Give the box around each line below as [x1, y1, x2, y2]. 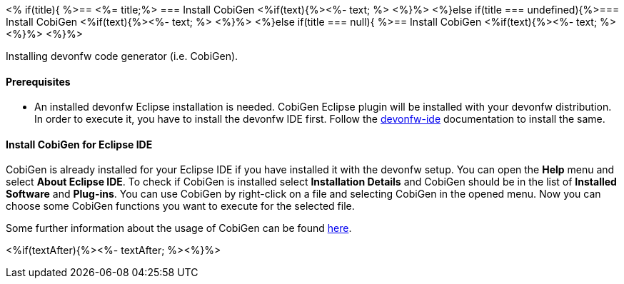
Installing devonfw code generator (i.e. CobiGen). [6, 50, 238, 62]
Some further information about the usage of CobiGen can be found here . [6, 222, 352, 235]
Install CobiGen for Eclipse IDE [6, 138, 153, 151]
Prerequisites [6, 75, 71, 88]
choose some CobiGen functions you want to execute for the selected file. [6, 200, 355, 213]
